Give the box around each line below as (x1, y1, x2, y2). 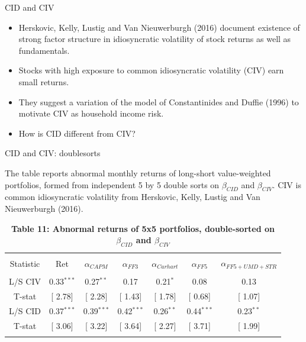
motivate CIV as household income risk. (18, 107, 164, 120)
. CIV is (272, 178, 301, 191)
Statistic (9, 257, 40, 269)
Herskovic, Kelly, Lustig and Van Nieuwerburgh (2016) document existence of (18, 21, 300, 33)
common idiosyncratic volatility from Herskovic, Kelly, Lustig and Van (5, 191, 260, 203)
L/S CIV (9, 275, 41, 288)
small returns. (18, 75, 69, 88)
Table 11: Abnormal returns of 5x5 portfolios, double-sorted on (11, 222, 275, 234)
